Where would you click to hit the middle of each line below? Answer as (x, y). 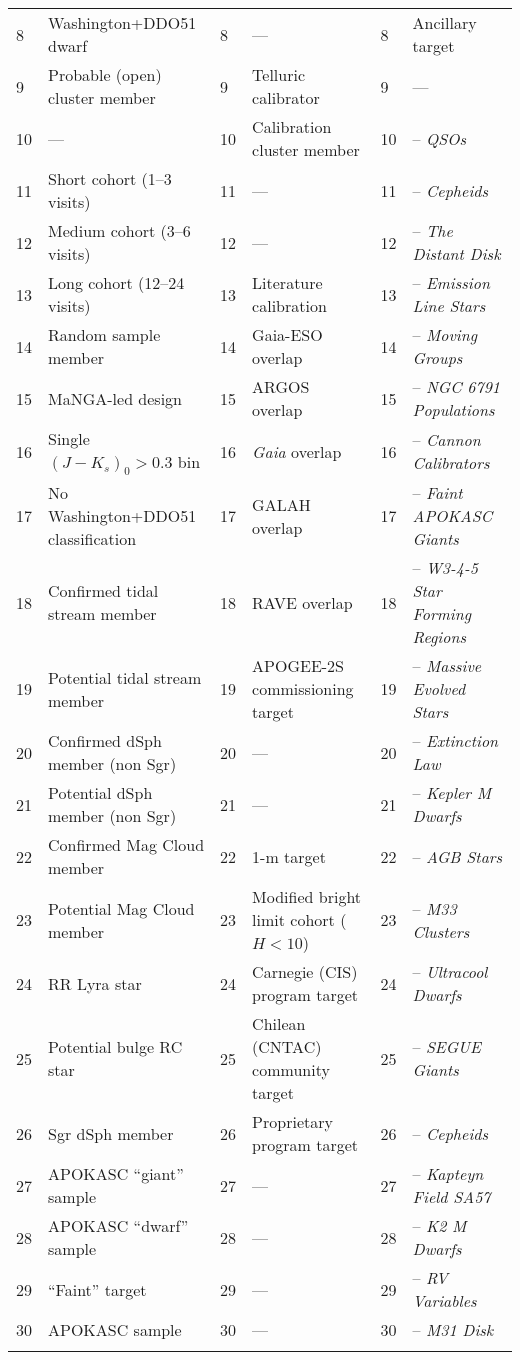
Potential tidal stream (125, 677)
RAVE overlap (302, 602)
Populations (453, 409)
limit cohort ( (299, 920)
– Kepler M (452, 793)
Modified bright (307, 897)
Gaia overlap (297, 451)
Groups (437, 357)
